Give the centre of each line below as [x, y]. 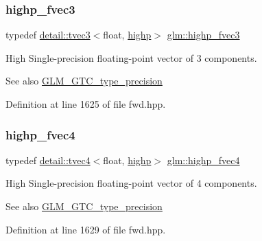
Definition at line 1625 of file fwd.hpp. [86, 104]
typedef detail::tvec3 [48, 35]
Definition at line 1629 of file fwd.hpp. [86, 229]
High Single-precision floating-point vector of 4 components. [131, 183]
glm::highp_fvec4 [203, 160]
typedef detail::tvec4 [48, 160]
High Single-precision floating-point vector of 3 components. [131, 57]
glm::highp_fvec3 [203, 35]
